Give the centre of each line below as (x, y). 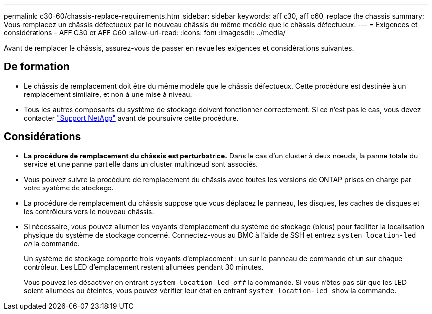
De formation (37, 67)
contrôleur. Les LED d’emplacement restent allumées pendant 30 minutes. (144, 267)
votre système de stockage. (69, 188)
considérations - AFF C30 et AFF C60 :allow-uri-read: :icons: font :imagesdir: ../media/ (145, 33)
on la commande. (52, 243)
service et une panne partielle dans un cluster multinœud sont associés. (141, 164)
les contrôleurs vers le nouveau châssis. (89, 211)
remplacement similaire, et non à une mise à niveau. (108, 94)
